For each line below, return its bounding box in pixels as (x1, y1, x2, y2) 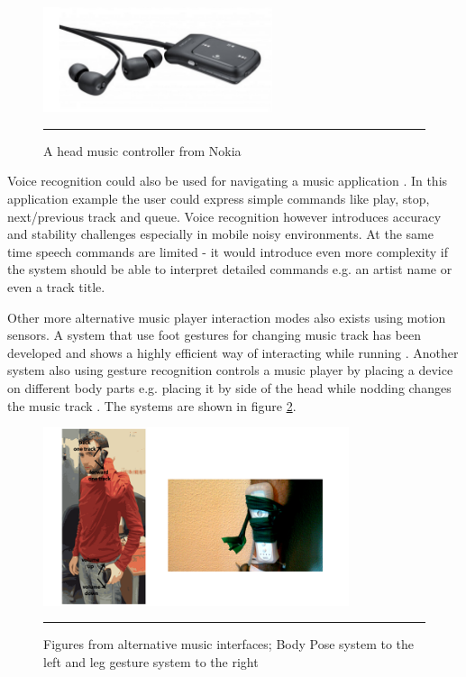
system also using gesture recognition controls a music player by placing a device (7, 361, 453, 380)
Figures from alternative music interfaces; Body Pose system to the (43, 635, 415, 654)
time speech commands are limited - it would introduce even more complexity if (7, 242, 449, 261)
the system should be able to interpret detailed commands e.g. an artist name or (7, 260, 452, 279)
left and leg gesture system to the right (43, 652, 259, 671)
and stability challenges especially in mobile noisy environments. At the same (7, 224, 434, 243)
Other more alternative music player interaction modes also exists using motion (7, 307, 446, 326)
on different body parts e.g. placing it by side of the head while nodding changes (7, 378, 452, 397)
